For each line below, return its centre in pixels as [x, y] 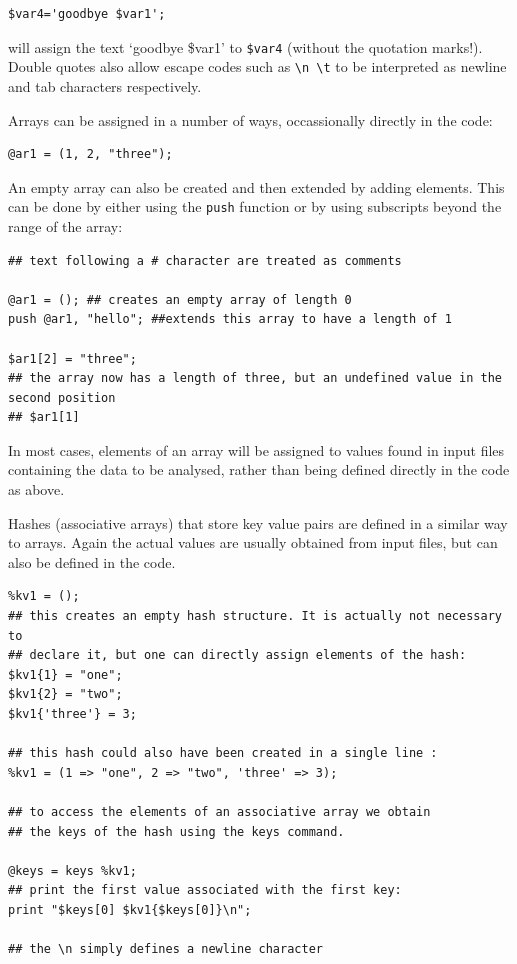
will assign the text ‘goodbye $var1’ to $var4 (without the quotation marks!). [245, 46]
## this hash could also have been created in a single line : [223, 753]
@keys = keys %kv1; [72, 870]
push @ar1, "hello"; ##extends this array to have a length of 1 [230, 319]
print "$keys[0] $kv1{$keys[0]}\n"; [130, 909]
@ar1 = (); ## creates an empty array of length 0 [180, 299]
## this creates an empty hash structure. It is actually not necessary [255, 616]
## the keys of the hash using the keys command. [176, 831]
